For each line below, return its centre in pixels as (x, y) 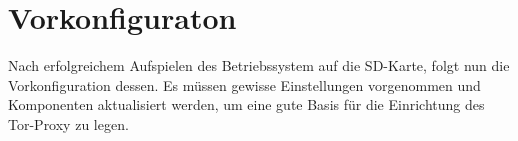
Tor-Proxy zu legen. (68, 123)
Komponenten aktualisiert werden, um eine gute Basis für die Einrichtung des (246, 104)
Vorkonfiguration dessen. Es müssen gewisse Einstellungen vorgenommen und (244, 84)
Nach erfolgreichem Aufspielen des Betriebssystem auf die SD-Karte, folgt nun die (259, 65)
